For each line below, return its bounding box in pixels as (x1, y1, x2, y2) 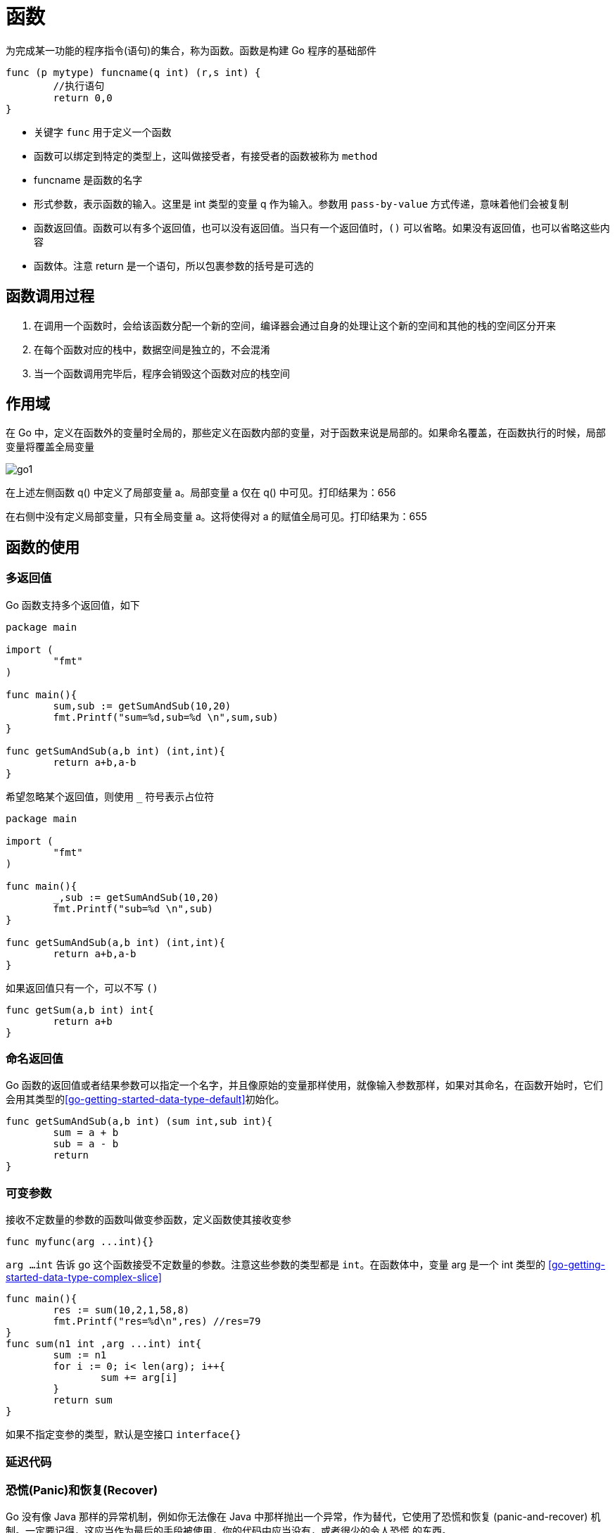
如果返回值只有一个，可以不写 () (6, 981, 158, 994)
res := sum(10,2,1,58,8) (53, 1304, 190, 1316)
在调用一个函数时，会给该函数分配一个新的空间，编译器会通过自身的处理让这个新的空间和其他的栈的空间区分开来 (34, 319, 556, 332)
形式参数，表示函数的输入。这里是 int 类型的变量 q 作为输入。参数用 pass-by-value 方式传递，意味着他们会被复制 (34, 197, 569, 210)
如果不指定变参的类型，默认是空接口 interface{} (6, 1428, 241, 1441)
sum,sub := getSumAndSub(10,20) (53, 700, 232, 712)
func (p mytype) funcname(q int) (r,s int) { (6, 66, 261, 78)
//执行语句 (53, 80, 105, 92)
